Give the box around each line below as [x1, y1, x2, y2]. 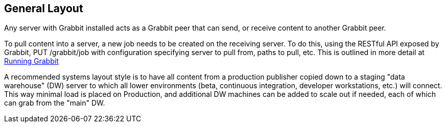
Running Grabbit [4, 57, 59, 66]
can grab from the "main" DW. [4, 98, 105, 108]
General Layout [4, 2, 83, 15]
